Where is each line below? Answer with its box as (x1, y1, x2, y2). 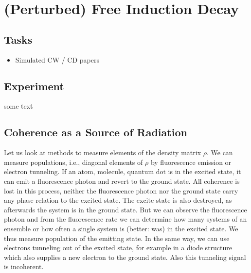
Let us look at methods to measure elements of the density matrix (4, 147, 201, 158)
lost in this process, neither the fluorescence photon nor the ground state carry (4, 185, 238, 195)
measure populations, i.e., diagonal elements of (4, 157, 143, 167)
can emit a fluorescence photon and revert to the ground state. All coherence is (4, 176, 240, 186)
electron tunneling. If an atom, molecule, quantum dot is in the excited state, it (4, 166, 241, 177)
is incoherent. (4, 261, 44, 272)
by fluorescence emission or (150, 157, 232, 167)
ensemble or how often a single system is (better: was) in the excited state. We (4, 223, 238, 233)
